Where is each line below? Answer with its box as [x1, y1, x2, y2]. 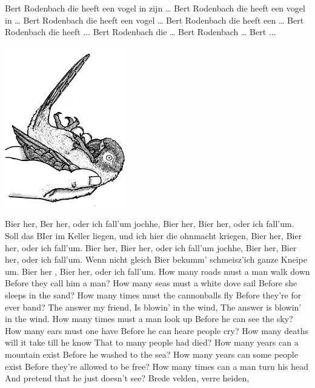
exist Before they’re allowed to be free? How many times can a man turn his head [5, 360, 309, 372]
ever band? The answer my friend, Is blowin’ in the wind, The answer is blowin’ [5, 300, 302, 313]
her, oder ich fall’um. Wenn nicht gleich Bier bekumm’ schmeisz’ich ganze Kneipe [5, 253, 307, 266]
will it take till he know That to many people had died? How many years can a [5, 336, 299, 349]
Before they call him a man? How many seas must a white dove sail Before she [5, 277, 297, 289]
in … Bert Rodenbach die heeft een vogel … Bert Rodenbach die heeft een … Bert [5, 13, 304, 26]
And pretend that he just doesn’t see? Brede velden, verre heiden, [5, 372, 250, 384]
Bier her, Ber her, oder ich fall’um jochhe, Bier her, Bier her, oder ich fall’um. [5, 217, 294, 230]
